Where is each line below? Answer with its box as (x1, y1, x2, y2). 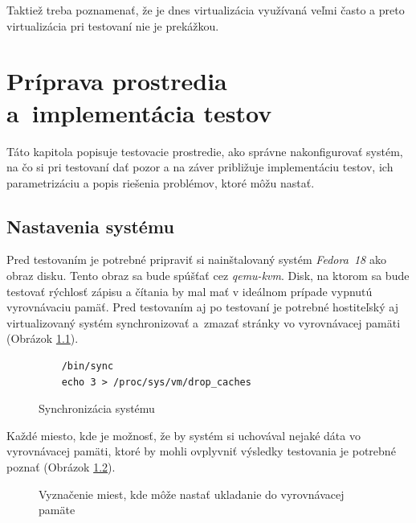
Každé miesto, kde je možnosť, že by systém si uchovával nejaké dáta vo (6, 426, 361, 443)
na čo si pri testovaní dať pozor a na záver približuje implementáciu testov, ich (6, 159, 394, 175)
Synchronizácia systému (39, 400, 155, 417)
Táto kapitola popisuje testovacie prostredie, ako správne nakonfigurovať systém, (6, 142, 403, 159)
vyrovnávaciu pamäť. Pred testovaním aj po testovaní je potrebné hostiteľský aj (6, 299, 398, 315)
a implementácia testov (6, 96, 272, 129)
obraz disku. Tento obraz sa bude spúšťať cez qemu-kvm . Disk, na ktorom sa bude (6, 267, 410, 284)
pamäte (39, 501, 75, 518)
